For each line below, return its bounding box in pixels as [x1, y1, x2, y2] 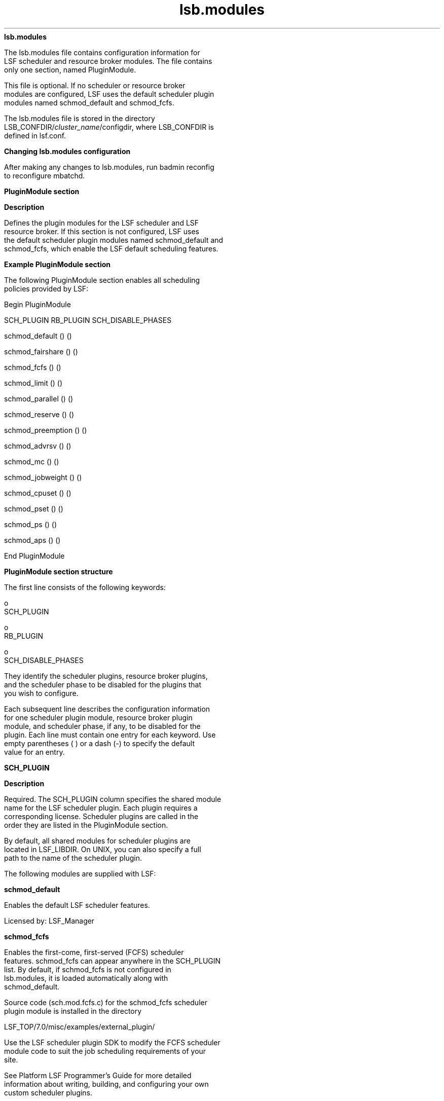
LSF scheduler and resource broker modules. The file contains [4, 56, 212, 65]
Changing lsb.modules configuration [4, 146, 131, 156]
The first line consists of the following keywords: [4, 582, 166, 592]
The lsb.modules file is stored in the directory [4, 114, 155, 123]
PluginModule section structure [4, 567, 113, 576]
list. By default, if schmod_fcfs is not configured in [4, 965, 171, 974]
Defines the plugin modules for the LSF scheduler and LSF [4, 218, 199, 227]
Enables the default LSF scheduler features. [4, 900, 150, 909]
